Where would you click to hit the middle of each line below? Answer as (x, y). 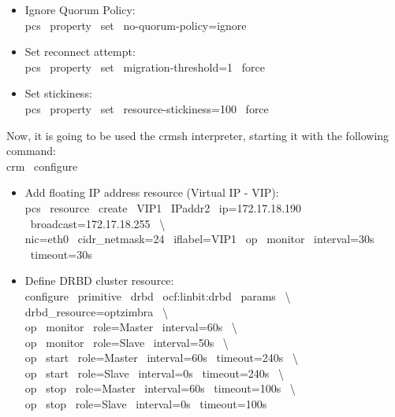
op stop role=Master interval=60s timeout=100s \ (160, 388)
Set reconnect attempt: (80, 52)
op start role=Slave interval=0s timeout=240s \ (154, 373)
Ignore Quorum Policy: (80, 9)
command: (31, 151)
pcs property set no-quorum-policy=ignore (136, 25)
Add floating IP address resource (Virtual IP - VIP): (152, 192)
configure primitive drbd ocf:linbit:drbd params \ (158, 295)
